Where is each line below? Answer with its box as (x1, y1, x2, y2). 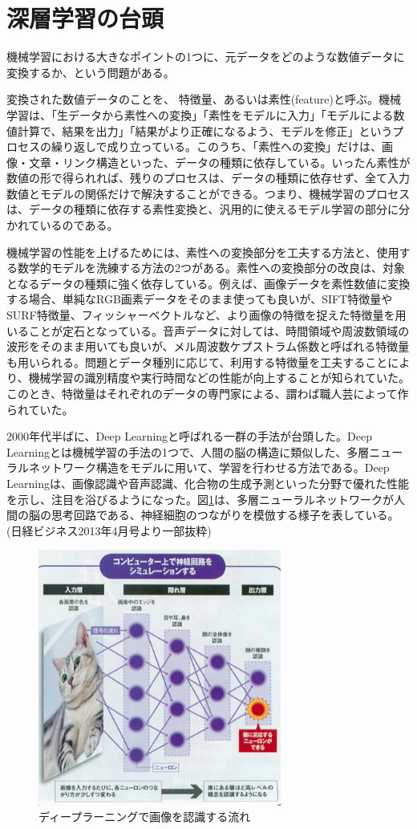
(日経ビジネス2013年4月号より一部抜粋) (6, 522, 212, 538)
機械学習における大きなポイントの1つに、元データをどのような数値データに (6, 48, 405, 65)
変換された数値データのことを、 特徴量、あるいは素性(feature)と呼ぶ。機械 (6, 91, 401, 108)
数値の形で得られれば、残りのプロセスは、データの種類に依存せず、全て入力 (6, 169, 411, 186)
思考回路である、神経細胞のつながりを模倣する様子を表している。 (51, 506, 399, 523)
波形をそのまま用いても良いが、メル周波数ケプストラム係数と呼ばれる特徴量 (6, 338, 410, 355)
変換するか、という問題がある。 (6, 63, 175, 80)
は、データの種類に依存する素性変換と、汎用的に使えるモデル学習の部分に (6, 201, 399, 217)
